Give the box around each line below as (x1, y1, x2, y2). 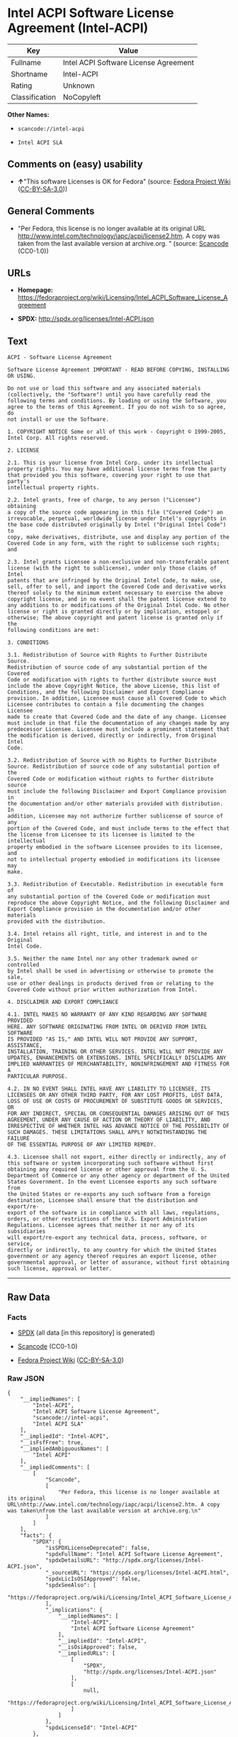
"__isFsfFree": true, (20, 1439, 84, 1447)
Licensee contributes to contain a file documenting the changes (7, 701, 204, 708)
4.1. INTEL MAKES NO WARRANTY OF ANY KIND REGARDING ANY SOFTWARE (7, 1011, 208, 1018)
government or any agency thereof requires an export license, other (7, 1252, 217, 1260)
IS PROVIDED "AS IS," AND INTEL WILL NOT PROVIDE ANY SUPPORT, (7, 1036, 198, 1043)
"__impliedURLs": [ (57, 1650, 115, 1657)
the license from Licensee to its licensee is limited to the (7, 831, 195, 839)
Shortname (11, 69, 48, 79)
